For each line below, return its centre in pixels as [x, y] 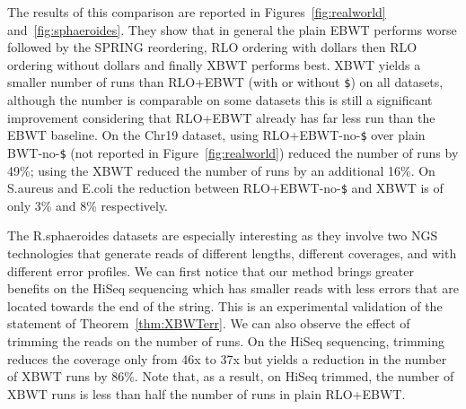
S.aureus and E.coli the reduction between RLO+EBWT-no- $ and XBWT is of [225, 188]
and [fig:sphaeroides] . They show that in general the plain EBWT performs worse [232, 29]
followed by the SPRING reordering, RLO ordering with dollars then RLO [212, 47]
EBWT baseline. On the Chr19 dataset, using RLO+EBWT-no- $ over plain [216, 135]
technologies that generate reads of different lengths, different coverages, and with [232, 252]
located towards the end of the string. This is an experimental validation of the [225, 305]
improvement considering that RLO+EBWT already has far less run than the [221, 117]
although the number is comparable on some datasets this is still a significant [220, 100]
